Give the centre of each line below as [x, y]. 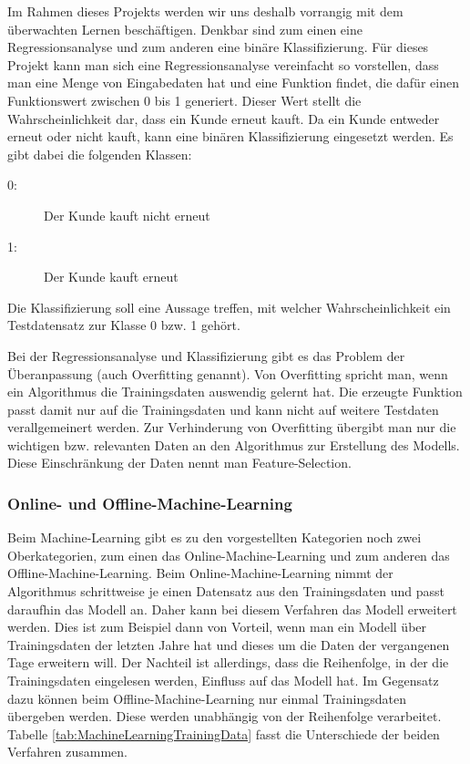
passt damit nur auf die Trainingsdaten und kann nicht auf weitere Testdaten [223, 409]
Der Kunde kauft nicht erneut [127, 215]
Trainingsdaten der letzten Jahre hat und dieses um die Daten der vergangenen [229, 644]
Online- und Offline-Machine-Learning [150, 503]
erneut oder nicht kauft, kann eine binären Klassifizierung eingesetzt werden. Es [230, 136]
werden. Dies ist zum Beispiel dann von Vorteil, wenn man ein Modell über [217, 627]
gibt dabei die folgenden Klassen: [100, 154]
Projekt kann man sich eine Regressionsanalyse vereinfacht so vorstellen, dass [223, 64]
